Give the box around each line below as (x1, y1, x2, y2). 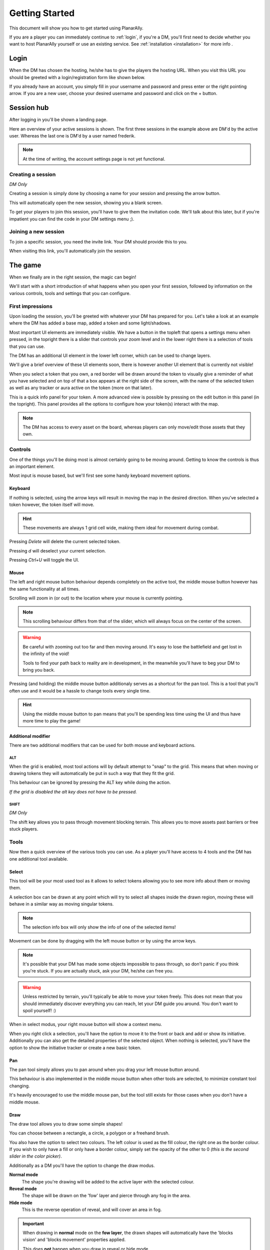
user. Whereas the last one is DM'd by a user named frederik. (9, 133, 136, 139)
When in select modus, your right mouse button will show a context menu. (9, 1021, 162, 1027)
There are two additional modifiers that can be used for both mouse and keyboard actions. (9, 742, 196, 748)
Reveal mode (9, 1185, 37, 1192)
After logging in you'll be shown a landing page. (9, 116, 107, 122)
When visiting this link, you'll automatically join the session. (9, 248, 131, 254)
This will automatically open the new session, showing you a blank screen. (9, 199, 162, 205)
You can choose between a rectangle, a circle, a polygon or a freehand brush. (9, 1130, 170, 1136)
